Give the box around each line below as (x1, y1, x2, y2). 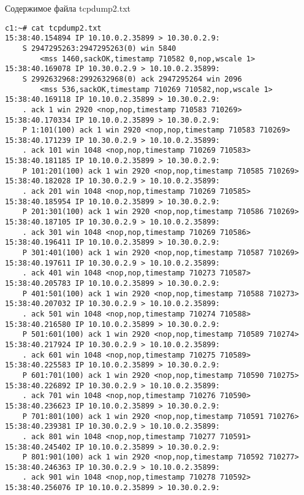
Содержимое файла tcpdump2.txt (5, 2, 131, 14)
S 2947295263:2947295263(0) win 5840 (22, 44, 177, 53)
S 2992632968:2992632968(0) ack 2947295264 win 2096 (22, 74, 242, 83)
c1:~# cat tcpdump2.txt (5, 23, 102, 33)
